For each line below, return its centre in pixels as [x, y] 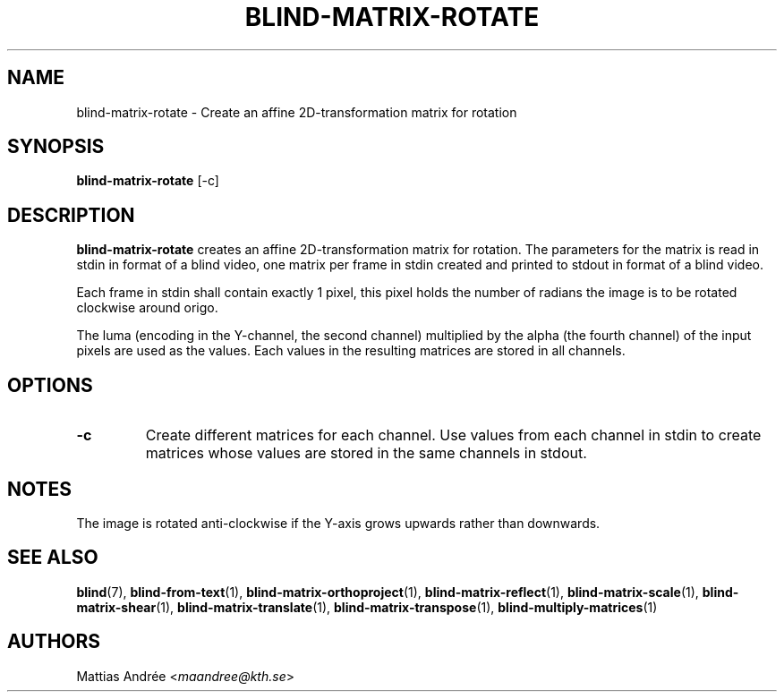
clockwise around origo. [147, 308]
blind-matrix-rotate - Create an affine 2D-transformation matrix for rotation [297, 112]
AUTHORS [54, 642]
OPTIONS [50, 385]
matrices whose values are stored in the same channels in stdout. [366, 453]
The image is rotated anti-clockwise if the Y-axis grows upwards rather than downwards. [338, 523]
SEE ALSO [53, 558]
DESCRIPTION [71, 215]
